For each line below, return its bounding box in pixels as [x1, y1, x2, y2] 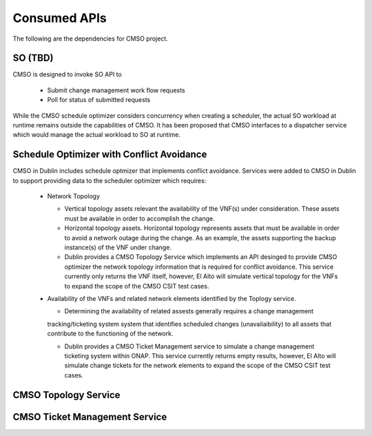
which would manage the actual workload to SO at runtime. [12, 131, 181, 139]
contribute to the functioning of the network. [47, 329, 174, 338]
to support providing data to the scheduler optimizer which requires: [12, 176, 207, 185]
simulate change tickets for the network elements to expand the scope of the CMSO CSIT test [64, 362, 331, 370]
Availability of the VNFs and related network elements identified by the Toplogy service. [47, 295, 296, 302]
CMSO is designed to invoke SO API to [12, 70, 122, 79]
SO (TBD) [12, 52, 54, 64]
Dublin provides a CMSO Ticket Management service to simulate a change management [64, 342, 315, 351]
